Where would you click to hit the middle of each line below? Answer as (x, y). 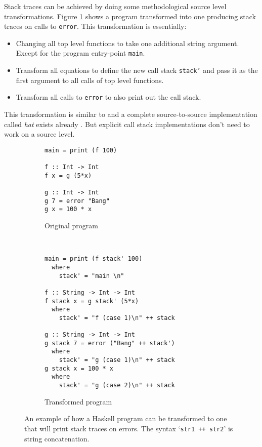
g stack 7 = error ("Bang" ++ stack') (110, 343)
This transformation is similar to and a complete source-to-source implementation (131, 114)
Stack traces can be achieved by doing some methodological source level (115, 6)
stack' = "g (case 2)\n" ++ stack (117, 385)
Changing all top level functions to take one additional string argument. (127, 43)
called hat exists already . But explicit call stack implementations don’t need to (127, 124)
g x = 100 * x (68, 209)
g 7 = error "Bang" (77, 201)
